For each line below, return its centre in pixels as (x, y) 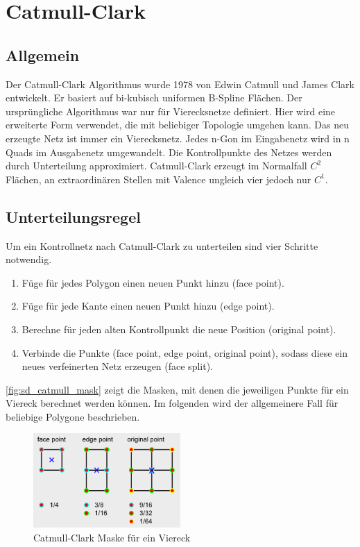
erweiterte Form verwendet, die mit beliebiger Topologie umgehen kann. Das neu (177, 125)
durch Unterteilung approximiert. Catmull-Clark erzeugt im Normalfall (156, 166)
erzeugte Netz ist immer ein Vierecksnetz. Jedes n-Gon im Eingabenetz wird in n (178, 138)
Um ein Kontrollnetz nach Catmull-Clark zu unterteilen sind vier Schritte (162, 245)
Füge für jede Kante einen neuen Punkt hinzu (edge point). (148, 306)
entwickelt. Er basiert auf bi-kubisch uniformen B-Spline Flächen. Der (154, 98)
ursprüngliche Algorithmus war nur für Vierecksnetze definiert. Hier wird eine (171, 111)
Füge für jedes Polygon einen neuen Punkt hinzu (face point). (153, 282)
